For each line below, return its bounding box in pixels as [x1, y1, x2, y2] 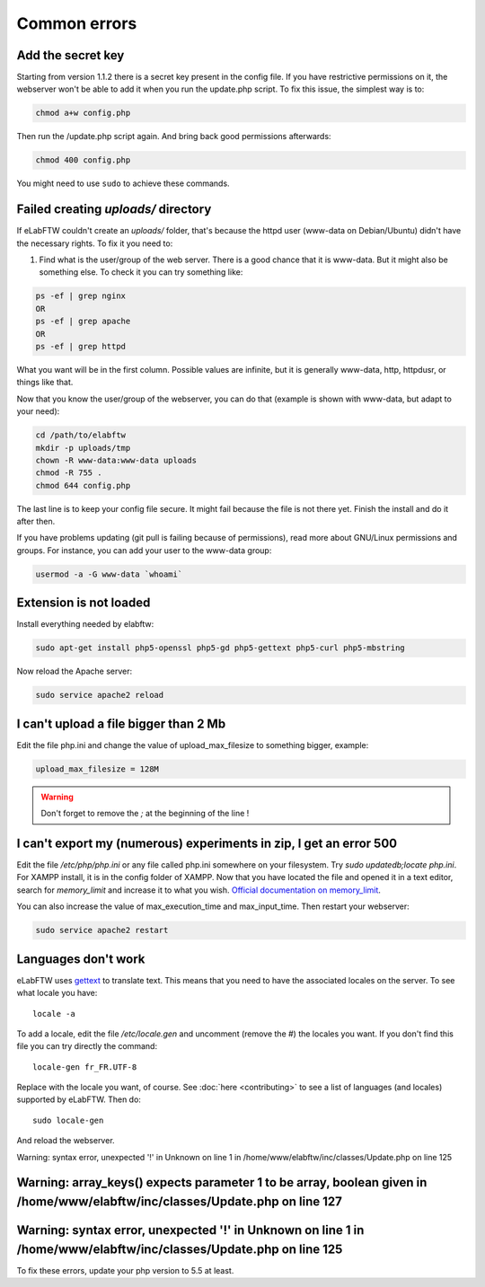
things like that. [16, 377, 74, 388]
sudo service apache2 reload [35, 690, 164, 701]
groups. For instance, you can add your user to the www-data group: [16, 544, 272, 556]
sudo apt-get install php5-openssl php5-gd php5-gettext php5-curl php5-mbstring [35, 643, 406, 653]
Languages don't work [16, 951, 145, 966]
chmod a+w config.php [35, 108, 131, 119]
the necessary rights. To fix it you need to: [16, 238, 173, 249]
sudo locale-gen [32, 1115, 104, 1125]
